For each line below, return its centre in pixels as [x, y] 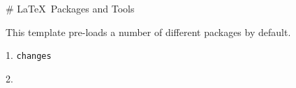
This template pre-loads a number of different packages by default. [148, 32]
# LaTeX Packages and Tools [70, 8]
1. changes [29, 55]
